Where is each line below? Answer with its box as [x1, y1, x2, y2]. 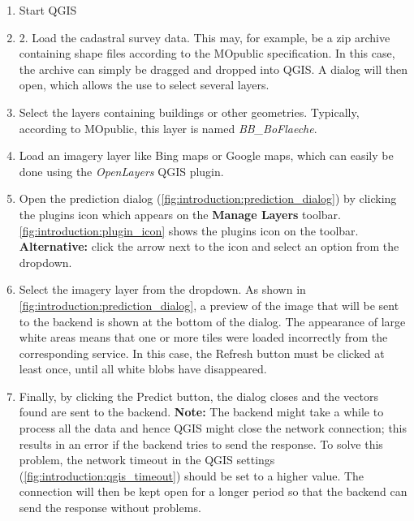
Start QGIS [19, 2, 77, 18]
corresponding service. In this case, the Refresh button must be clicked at [19, 344, 385, 361]
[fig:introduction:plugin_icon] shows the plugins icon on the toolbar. [19, 222, 359, 239]
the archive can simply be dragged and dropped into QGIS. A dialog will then [19, 60, 408, 77]
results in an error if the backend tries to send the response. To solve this [19, 435, 383, 452]
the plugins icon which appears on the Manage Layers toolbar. [19, 205, 341, 222]
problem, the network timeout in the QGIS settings [19, 451, 275, 468]
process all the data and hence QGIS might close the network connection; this [19, 420, 408, 437]
